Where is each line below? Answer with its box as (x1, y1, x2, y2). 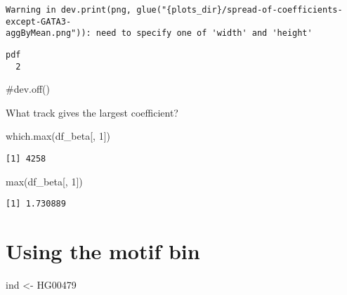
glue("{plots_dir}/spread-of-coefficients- (136, 5, 343, 15)
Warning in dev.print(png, (6, 5, 131, 15)
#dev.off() (6, 81, 50, 96)
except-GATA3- (6, 16, 72, 27)
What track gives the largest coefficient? (6, 105, 178, 119)
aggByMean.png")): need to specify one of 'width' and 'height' (6, 28, 313, 39)
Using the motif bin (6, 237, 200, 265)
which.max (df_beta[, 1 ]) (6, 129, 110, 143)
